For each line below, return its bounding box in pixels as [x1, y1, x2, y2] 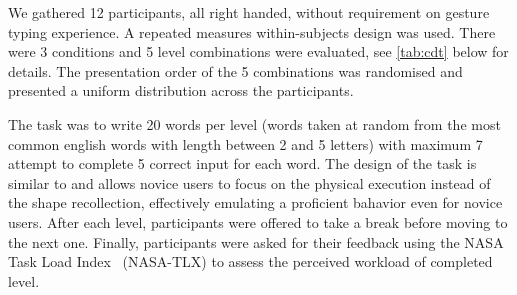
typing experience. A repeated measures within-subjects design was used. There [8, 21, 496, 42]
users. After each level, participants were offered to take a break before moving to [8, 211, 508, 232]
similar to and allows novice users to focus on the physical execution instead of [8, 172, 491, 193]
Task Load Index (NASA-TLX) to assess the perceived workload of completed [8, 251, 493, 272]
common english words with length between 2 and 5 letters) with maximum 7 [8, 133, 483, 154]
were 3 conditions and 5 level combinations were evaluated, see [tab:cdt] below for [8, 41, 509, 62]
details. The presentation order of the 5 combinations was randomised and [8, 60, 463, 81]
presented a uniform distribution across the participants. [8, 80, 354, 101]
